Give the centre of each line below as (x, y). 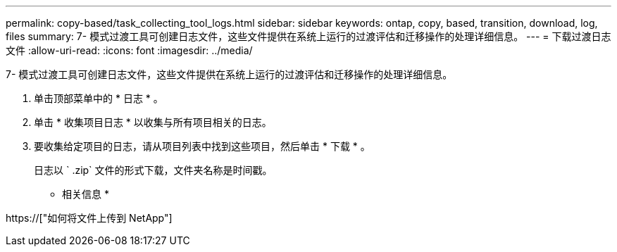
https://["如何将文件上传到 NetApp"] (89, 218)
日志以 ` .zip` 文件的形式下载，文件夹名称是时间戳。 (153, 170)
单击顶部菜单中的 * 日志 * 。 (99, 98)
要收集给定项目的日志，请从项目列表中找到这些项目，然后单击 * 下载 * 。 (202, 146)
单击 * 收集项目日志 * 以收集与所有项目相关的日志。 (153, 122)
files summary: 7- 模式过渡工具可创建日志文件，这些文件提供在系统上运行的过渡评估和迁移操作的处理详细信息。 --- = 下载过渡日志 (308, 36)
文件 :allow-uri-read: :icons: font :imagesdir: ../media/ (129, 50)
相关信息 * (86, 194)
